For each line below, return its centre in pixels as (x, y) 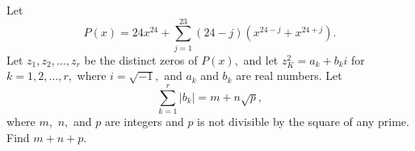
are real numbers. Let (289, 75)
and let (261, 59)
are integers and (144, 122)
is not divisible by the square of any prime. (303, 122)
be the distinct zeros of (141, 59)
